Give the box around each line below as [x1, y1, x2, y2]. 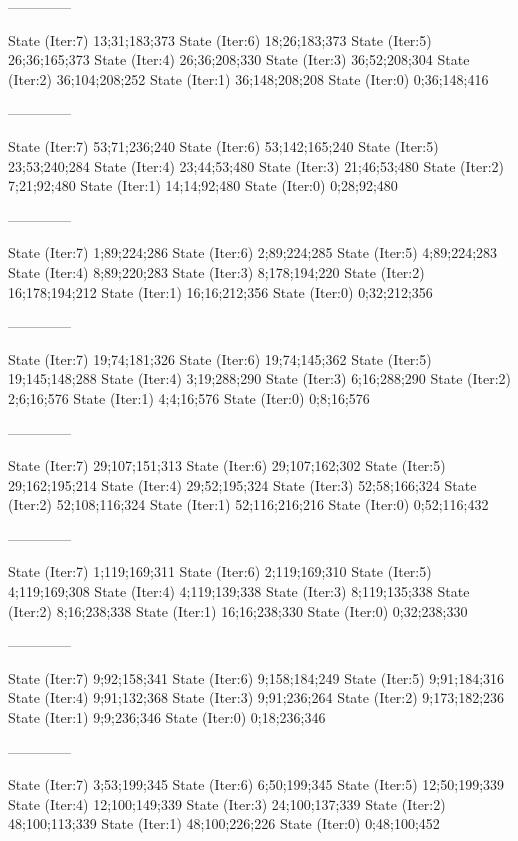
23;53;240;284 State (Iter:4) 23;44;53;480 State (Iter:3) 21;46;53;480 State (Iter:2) [8, 155, 505, 176]
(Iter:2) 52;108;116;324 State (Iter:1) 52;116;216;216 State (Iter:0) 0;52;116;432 [8, 494, 489, 515]
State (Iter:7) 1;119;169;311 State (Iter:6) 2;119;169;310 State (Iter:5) [8, 561, 432, 582]
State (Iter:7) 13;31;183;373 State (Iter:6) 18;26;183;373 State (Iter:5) [8, 29, 432, 50]
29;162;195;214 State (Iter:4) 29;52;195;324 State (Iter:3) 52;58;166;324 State [8, 474, 477, 495]
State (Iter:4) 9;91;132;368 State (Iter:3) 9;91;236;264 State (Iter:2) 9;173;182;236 [8, 687, 505, 708]
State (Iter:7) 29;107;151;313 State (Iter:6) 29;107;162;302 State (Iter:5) [8, 455, 446, 476]
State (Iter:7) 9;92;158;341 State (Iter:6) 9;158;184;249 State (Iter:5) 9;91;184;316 [8, 667, 505, 688]
